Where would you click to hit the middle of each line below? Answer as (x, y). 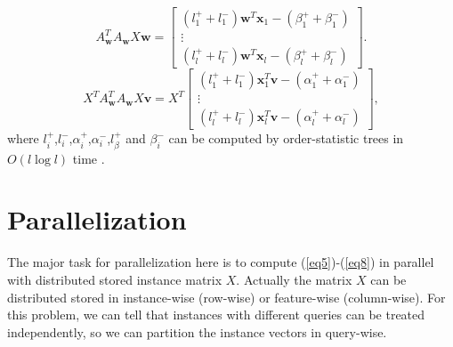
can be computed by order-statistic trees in (286, 138)
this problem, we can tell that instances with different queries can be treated (216, 315)
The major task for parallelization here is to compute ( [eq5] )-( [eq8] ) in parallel (221, 262)
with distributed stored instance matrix (115, 279)
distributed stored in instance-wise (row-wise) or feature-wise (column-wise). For (226, 297)
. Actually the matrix (294, 279)
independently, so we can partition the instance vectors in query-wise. (197, 331)
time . (89, 158)
